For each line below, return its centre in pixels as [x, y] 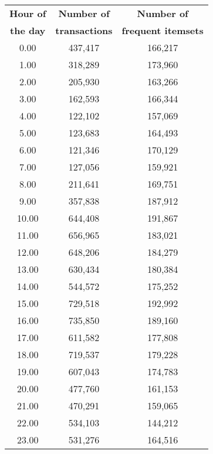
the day [28, 30]
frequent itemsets [163, 30]
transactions [84, 30]
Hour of [28, 13]
